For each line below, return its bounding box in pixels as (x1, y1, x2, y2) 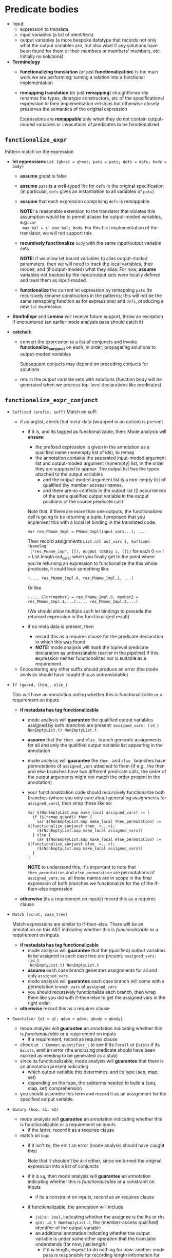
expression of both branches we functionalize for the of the (27, 880, 154, 887)
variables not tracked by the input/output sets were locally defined (20, 271, 161, 278)
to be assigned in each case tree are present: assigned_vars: (27, 953, 157, 959)
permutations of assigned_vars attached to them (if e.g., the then (27, 763, 165, 769)
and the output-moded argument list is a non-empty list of (43, 477, 166, 483)
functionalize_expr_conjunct (5, 396, 99, 404)
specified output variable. (20, 1096, 74, 1103)
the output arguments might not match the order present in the (27, 774, 160, 780)
